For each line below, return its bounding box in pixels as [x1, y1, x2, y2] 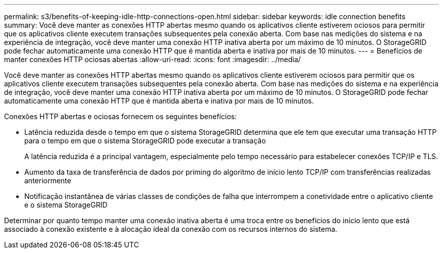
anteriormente [24, 176, 71, 185]
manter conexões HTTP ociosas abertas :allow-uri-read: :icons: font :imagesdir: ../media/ [4, 55, 301, 64]
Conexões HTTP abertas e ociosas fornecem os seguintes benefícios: [4, 112, 237, 121]
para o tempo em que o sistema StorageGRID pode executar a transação [24, 136, 266, 145]
